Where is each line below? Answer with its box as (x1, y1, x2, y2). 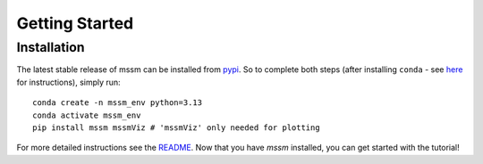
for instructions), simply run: (16, 77, 121, 87)
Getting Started (16, 13, 134, 33)
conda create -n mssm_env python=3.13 (32, 98, 203, 108)
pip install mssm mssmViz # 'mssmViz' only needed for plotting (32, 122, 321, 133)
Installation (16, 39, 85, 55)
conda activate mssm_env (32, 110, 141, 120)
